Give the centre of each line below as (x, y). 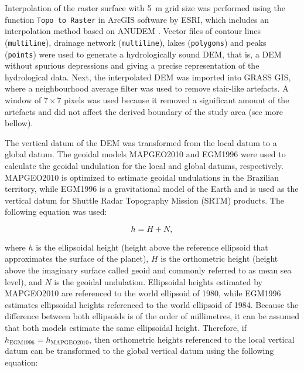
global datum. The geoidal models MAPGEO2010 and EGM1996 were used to (145, 154)
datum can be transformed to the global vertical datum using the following (139, 351)
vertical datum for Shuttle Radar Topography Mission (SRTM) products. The (144, 200)
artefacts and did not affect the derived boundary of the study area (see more (144, 111)
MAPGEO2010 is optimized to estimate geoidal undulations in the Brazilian (142, 177)
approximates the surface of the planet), (77, 258)
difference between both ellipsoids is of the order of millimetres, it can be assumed (152, 316)
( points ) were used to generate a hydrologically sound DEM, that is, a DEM (143, 54)
